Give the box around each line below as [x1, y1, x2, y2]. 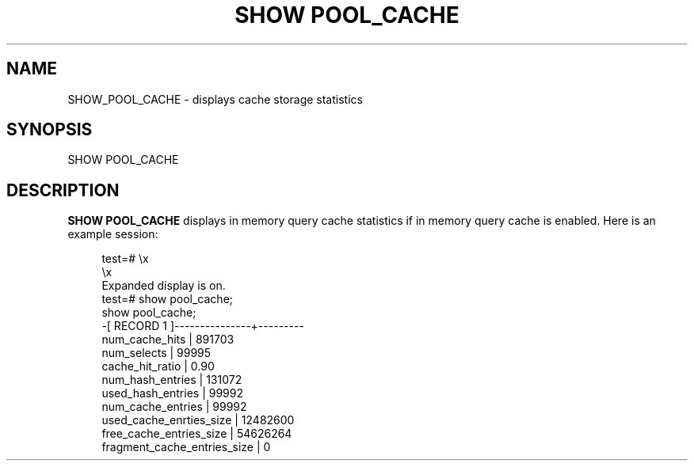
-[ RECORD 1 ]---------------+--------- [101, 319, 304, 333]
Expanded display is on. [101, 279, 226, 293]
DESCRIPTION [6, 180, 120, 200]
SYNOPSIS [6, 120, 93, 140]
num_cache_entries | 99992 [101, 400, 247, 414]
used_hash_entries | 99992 [101, 386, 243, 401]
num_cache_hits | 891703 [101, 332, 235, 347]
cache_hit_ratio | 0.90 [101, 359, 215, 374]
